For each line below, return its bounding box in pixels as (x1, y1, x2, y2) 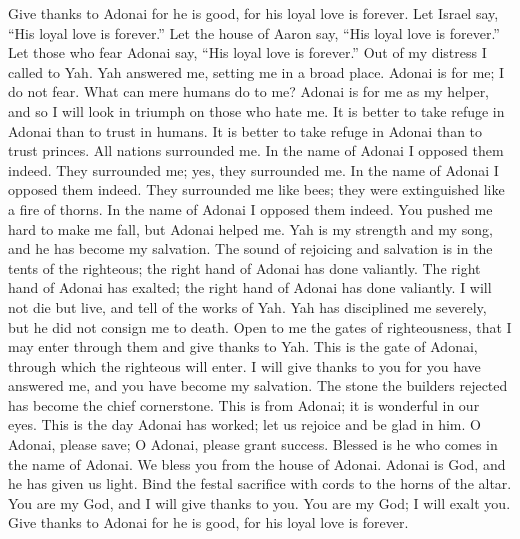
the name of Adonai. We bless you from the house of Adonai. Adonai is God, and (8, 453, 506, 474)
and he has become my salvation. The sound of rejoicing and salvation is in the (8, 238, 493, 259)
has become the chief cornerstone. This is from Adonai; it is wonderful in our (8, 394, 480, 415)
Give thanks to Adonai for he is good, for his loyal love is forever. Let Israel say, (8, 3, 499, 23)
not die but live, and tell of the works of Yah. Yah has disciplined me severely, (8, 296, 487, 317)
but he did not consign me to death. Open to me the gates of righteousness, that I (8, 316, 512, 337)
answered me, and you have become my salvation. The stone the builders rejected (8, 375, 508, 396)
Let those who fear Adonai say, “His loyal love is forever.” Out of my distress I (8, 42, 487, 63)
